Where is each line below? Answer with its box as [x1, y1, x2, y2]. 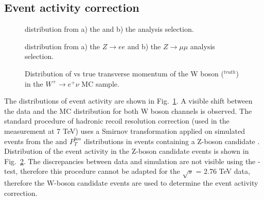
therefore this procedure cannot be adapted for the [20, 166, 180, 176]
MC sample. [81, 78, 119, 89]
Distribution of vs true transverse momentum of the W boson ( [25, 68, 224, 78]
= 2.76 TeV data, [196, 166, 250, 176]
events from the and [4, 135, 67, 146]
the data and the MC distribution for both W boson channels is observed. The [4, 105, 252, 116]
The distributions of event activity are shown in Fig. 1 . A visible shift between [4, 95, 253, 106]
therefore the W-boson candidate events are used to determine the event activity [4, 177, 258, 188]
